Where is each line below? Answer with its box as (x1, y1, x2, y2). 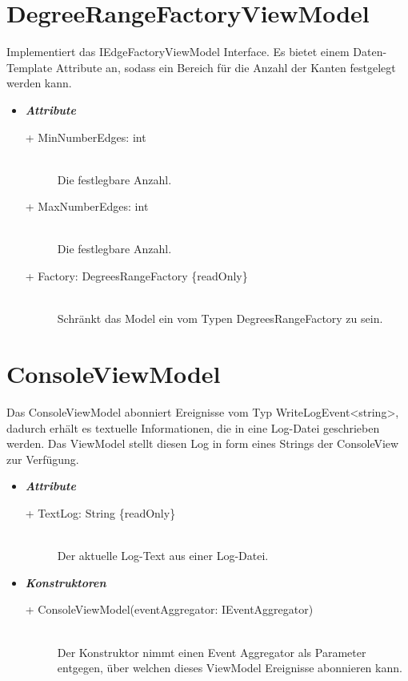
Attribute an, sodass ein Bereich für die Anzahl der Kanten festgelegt (55, 58, 396, 75)
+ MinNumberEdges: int (25, 128, 146, 145)
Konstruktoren (25, 574, 106, 590)
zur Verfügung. (6, 450, 79, 467)
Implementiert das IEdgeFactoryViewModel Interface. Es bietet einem (6, 43, 350, 60)
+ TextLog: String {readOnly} (25, 504, 176, 521)
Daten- (353, 43, 387, 60)
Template (6, 58, 53, 75)
